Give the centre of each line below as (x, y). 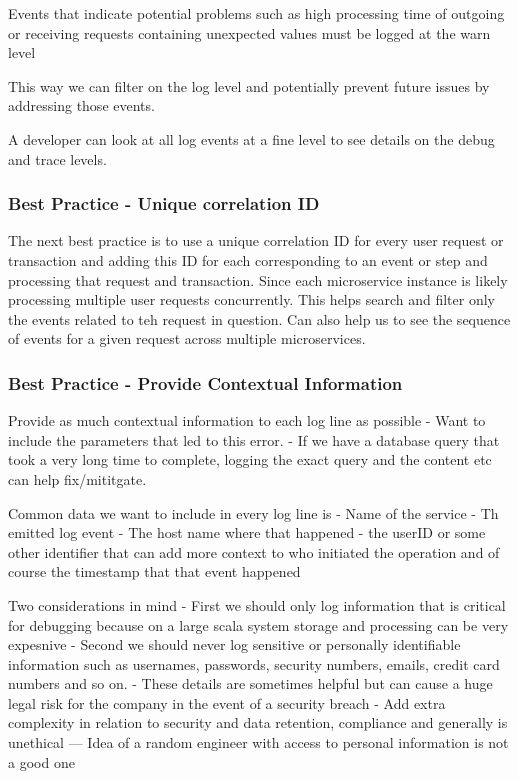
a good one (41, 761)
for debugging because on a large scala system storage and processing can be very (258, 624)
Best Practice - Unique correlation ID (164, 203)
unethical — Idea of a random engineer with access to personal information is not (258, 742)
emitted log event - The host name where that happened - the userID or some (247, 532)
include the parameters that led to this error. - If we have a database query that (254, 439)
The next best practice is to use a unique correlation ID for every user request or (256, 240)
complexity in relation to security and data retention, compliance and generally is (258, 722)
